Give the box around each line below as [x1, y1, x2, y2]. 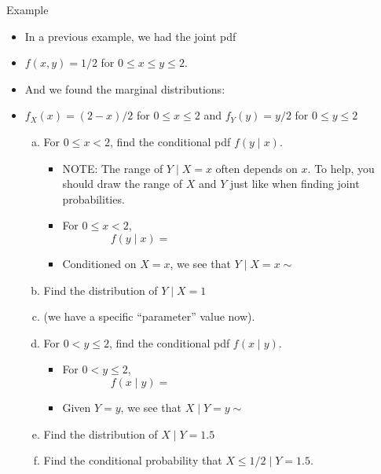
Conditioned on [62, 255, 137, 271]
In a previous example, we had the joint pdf [24, 28, 236, 44]
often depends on [215, 160, 298, 176]
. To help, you [307, 160, 375, 176]
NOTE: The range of [62, 160, 163, 176]
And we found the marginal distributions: [24, 80, 225, 97]
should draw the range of [62, 175, 183, 192]
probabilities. [62, 190, 125, 207]
